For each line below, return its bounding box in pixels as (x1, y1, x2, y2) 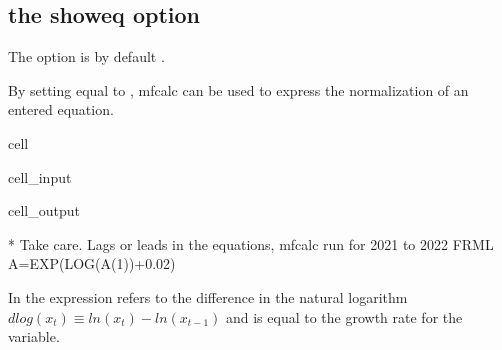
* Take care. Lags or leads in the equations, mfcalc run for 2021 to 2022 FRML (8, 233, 494, 254)
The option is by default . (8, 46, 165, 67)
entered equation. (8, 99, 114, 120)
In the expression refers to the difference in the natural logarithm (8, 286, 408, 307)
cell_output (8, 200, 80, 221)
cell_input (8, 166, 72, 187)
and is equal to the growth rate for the (225, 306, 463, 327)
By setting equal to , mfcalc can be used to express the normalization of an (8, 79, 469, 100)
